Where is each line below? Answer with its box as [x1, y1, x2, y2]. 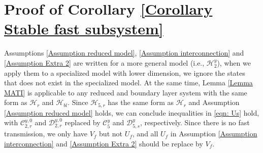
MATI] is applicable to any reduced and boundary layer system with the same [4, 87, 247, 97]
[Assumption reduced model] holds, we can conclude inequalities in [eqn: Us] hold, [4, 107, 259, 118]
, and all [132, 128, 158, 139]
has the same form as [108, 97, 174, 108]
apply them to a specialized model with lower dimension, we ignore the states [4, 67, 245, 78]
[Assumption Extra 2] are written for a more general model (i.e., [4, 57, 205, 68]
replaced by [64, 117, 101, 128]
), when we [217, 57, 251, 68]
